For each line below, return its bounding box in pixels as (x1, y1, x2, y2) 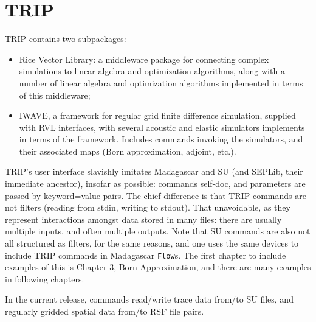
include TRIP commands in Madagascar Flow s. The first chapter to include (5, 248, 286, 261)
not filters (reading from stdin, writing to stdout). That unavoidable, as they (5, 201, 290, 214)
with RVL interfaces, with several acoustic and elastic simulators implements (19, 121, 305, 133)
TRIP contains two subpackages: (5, 32, 126, 45)
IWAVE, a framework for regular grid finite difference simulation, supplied (19, 109, 296, 122)
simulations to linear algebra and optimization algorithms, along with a (19, 65, 285, 77)
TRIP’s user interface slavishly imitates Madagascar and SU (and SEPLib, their (5, 165, 303, 178)
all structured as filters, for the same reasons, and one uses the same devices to (5, 237, 299, 250)
